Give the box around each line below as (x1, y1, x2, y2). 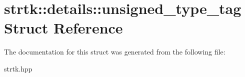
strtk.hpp (4, 63, 32, 73)
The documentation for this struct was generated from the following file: (4, 46, 225, 57)
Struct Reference (4, 17, 123, 38)
